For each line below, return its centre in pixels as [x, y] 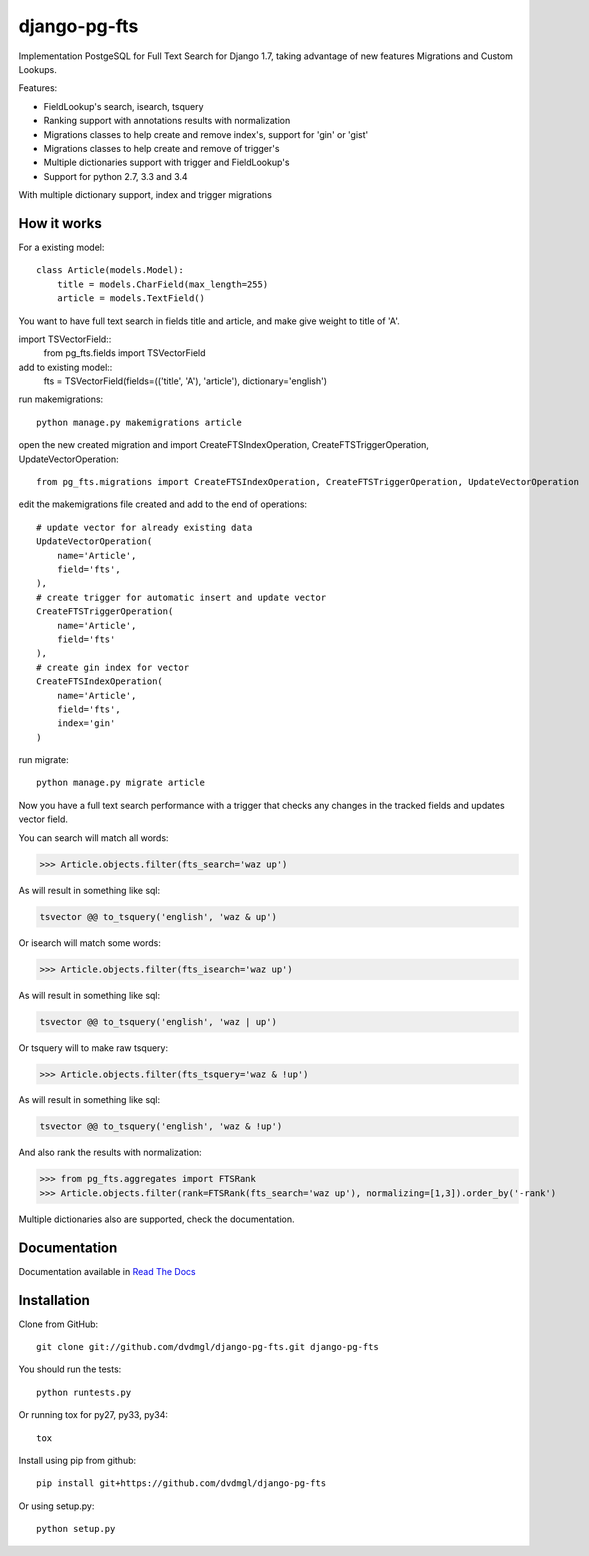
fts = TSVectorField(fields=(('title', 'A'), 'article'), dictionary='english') [185, 381]
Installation [54, 1300]
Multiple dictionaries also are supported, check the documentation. [156, 1219]
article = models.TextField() [130, 298]
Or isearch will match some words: [90, 942]
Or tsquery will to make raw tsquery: [93, 1047]
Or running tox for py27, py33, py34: [93, 1415]
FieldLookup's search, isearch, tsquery [123, 106]
